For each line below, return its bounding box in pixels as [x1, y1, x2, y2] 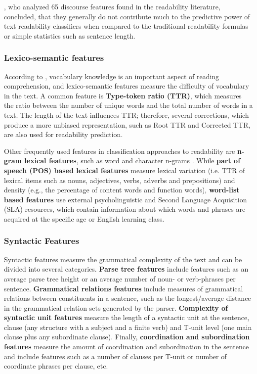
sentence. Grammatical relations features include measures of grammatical [4, 283, 243, 293]
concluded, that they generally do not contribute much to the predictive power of [4, 11, 250, 21]
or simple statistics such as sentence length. [4, 30, 135, 41]
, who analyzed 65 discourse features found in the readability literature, [4, 1, 220, 11]
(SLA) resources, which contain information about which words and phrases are [4, 204, 246, 214]
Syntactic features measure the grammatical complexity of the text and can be [4, 254, 242, 264]
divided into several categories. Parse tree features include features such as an [4, 264, 249, 274]
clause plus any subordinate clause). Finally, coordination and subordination [4, 331, 250, 342]
